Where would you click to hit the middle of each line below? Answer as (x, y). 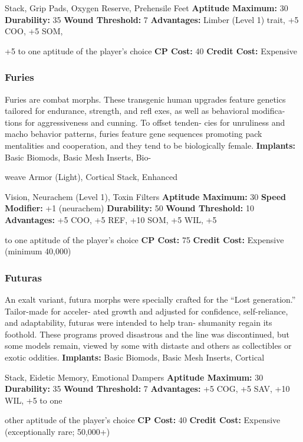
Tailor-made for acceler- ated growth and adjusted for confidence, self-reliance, (146, 311)
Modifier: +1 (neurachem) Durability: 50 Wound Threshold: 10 (129, 208)
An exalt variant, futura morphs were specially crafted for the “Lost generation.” (150, 299)
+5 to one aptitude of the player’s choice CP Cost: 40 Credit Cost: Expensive (151, 50)
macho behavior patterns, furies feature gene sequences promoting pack (134, 134)
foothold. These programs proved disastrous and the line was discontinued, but (147, 334)
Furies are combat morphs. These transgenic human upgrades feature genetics (145, 99)
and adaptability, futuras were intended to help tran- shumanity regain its (139, 323)
